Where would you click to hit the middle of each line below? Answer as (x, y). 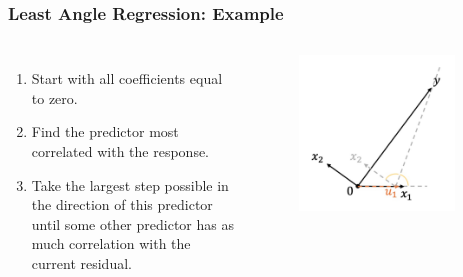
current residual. (81, 262)
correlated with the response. (120, 151)
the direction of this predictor (122, 204)
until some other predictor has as (132, 223)
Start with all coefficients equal (127, 78)
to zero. (54, 97)
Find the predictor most (105, 131)
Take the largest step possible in (130, 184)
